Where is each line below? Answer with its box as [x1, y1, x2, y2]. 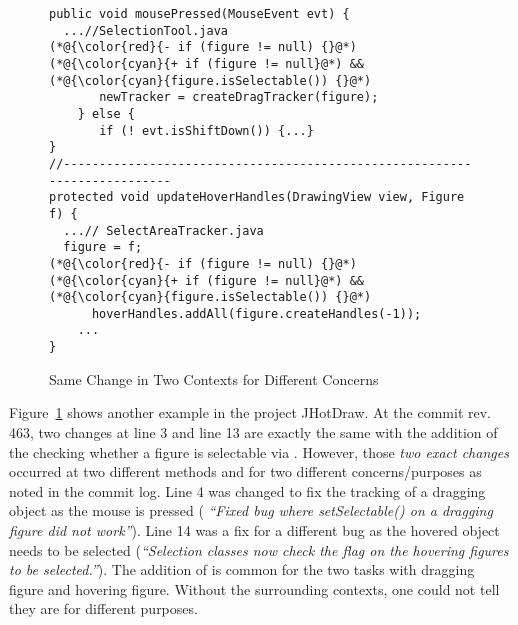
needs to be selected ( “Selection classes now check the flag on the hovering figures [9, 539, 509, 560]
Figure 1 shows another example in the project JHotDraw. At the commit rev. [9, 402, 491, 423]
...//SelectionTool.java [63, 23, 228, 38]
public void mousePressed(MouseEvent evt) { [49, 7, 350, 21]
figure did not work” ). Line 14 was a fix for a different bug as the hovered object [9, 519, 500, 540]
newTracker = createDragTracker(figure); [99, 90, 379, 105]
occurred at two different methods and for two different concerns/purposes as [9, 461, 482, 482]
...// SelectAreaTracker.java [63, 223, 264, 238]
